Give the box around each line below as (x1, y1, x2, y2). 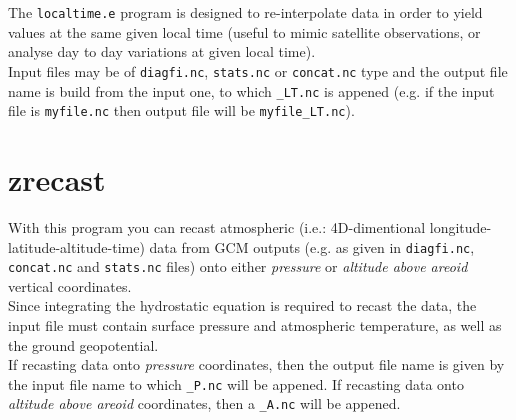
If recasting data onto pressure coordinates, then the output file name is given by (8, 354, 505, 375)
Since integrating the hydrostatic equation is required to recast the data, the (8, 295, 477, 316)
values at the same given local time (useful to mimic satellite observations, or (8, 21, 481, 42)
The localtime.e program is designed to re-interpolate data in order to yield (8, 2, 483, 22)
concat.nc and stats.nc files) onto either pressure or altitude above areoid (8, 256, 468, 277)
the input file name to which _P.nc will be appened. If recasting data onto (8, 373, 464, 394)
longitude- (429, 216, 492, 237)
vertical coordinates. (8, 275, 132, 296)
